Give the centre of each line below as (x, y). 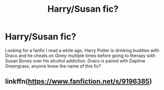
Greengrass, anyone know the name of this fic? (53, 66)
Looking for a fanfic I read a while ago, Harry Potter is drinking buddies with (82, 50)
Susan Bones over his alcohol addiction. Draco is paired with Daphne (75, 60)
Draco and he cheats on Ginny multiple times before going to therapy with (80, 56)
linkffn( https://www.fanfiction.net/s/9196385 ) (79, 81)
